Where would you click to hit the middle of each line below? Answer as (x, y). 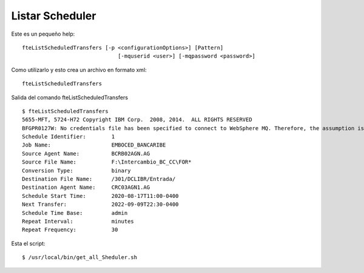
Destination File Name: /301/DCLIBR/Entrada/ (99, 179)
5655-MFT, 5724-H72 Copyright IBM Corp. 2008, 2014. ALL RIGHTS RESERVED (137, 120)
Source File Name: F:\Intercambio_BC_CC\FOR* (107, 162)
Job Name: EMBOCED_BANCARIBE (94, 145)
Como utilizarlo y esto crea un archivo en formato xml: (79, 70)
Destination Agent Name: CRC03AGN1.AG (86, 187)
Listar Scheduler (54, 16)
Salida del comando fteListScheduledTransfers (70, 97)
